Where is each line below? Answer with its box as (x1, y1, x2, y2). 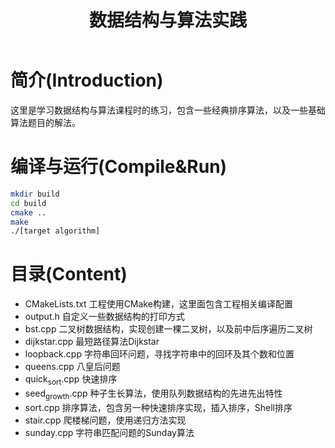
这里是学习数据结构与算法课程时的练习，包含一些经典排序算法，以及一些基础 (10, 104, 326, 116)
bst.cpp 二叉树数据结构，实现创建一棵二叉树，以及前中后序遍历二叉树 (24, 323, 313, 335)
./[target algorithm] (10, 226, 101, 236)
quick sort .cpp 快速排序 (24, 373, 118, 387)
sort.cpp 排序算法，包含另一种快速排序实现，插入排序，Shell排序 (24, 401, 293, 413)
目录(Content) (10, 263, 128, 286)
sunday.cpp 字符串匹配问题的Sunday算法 (24, 426, 195, 438)
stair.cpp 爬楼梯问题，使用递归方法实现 (24, 414, 187, 426)
